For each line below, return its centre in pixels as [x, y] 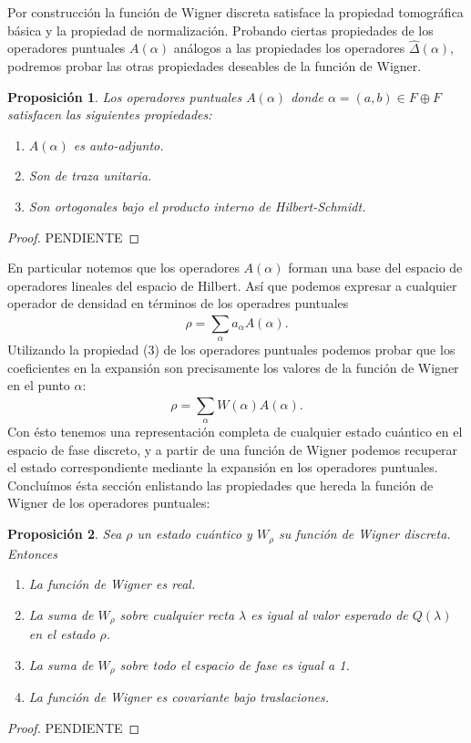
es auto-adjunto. [118, 144]
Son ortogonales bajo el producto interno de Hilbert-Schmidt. [197, 206]
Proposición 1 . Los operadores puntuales [125, 96]
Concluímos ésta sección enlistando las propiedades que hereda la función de [220, 485]
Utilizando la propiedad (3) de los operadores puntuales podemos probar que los [231, 350]
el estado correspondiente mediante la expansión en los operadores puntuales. [223, 467]
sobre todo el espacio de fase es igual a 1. [235, 664]
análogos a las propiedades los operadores [289, 48]
